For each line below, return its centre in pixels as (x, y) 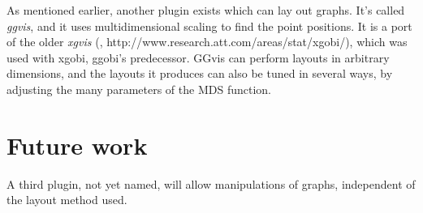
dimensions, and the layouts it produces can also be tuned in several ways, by (200, 73)
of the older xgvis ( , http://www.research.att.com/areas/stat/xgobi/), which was (207, 42)
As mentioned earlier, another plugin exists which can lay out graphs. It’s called (206, 10)
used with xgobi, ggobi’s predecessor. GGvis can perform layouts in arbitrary (198, 57)
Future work (77, 145)
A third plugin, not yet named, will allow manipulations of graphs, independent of (211, 183)
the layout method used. (67, 200)
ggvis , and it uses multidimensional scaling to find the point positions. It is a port (209, 26)
